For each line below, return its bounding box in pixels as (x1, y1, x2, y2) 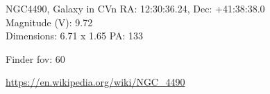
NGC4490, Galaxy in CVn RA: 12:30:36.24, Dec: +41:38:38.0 (6, 1, 265, 15)
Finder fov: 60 (6, 51, 65, 66)
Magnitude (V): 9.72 (6, 15, 93, 29)
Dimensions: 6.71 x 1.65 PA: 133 (6, 28, 144, 43)
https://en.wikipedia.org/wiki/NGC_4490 (6, 75, 185, 89)
